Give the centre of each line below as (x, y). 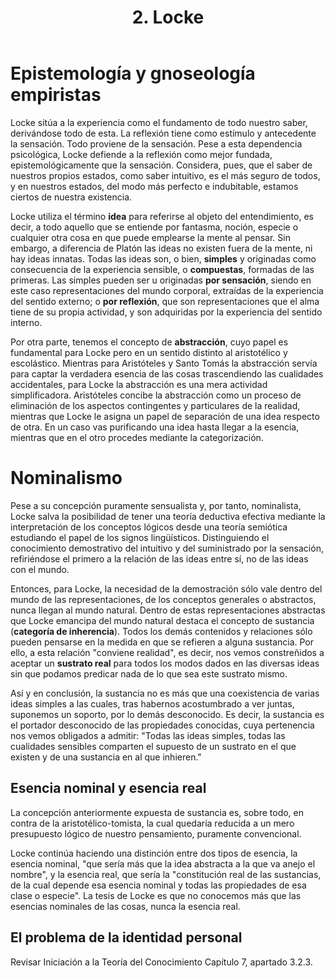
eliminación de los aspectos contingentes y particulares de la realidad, (155, 405)
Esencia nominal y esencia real (108, 788)
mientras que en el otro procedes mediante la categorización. (137, 437)
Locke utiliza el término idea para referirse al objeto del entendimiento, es (162, 216)
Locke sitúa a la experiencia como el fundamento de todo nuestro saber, (159, 122)
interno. (26, 322)
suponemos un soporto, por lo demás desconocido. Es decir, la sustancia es (167, 714)
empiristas (56, 95)
